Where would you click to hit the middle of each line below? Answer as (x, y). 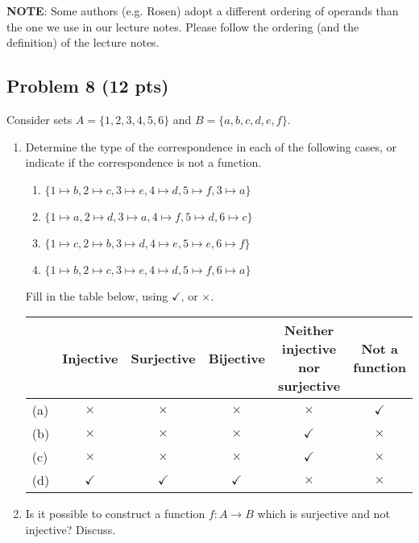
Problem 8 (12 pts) (88, 86)
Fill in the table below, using (97, 295)
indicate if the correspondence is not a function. (143, 162)
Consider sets (39, 119)
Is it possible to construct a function (115, 514)
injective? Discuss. (71, 529)
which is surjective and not (324, 514)
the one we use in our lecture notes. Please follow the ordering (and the (183, 26)
